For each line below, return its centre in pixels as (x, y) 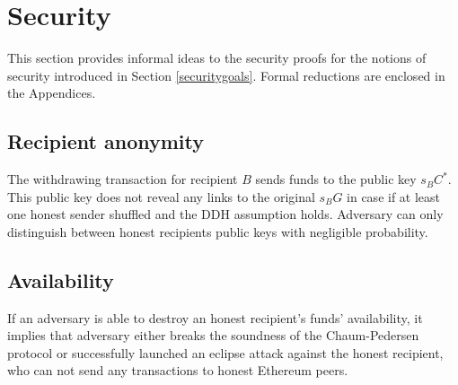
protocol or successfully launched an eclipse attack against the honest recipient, (225, 352)
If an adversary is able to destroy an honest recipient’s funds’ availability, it (215, 317)
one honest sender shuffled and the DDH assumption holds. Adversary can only (225, 214)
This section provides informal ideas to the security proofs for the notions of (217, 58)
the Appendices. (52, 93)
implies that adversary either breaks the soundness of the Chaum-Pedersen (213, 335)
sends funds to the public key (336, 179)
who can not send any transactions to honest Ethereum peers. (178, 370)
